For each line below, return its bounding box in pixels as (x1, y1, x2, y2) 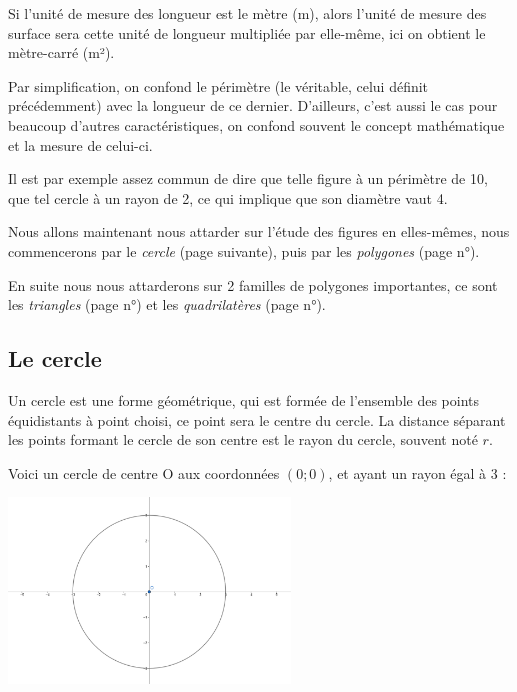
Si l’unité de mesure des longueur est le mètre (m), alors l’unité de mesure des (8, 3, 487, 23)
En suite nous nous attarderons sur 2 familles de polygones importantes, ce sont (8, 274, 498, 295)
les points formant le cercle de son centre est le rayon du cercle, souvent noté (8, 429, 478, 450)
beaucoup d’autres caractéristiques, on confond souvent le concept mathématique (8, 114, 505, 135)
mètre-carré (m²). (8, 42, 115, 63)
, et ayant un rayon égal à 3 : (328, 462, 507, 483)
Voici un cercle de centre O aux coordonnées (8, 462, 280, 483)
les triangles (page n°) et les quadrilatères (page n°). (8, 294, 326, 315)
